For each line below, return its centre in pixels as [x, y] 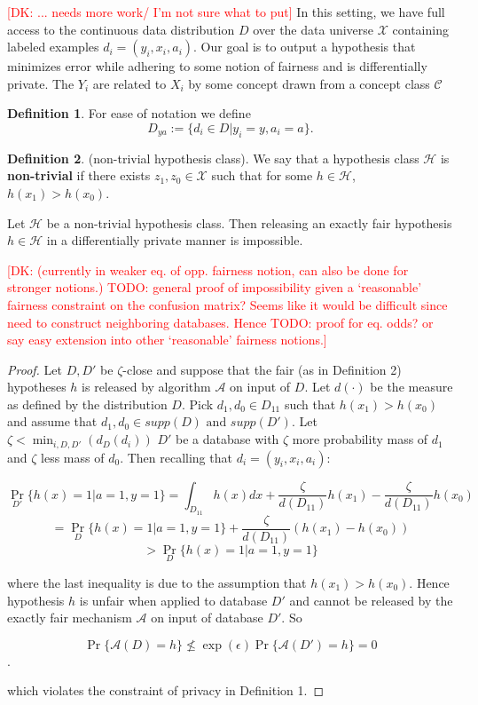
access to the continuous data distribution [121, 29]
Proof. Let [35, 369]
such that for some [262, 175]
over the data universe [313, 29]
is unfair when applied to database [173, 600]
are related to [129, 83]
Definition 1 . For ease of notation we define [129, 113]
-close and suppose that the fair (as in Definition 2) [262, 369]
